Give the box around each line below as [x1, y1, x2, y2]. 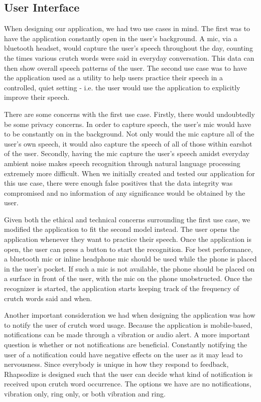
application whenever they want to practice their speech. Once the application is [4, 234, 251, 244]
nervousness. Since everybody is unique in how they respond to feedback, [4, 359, 229, 369]
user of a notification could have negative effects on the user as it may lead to [4, 349, 243, 359]
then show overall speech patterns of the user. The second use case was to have [4, 62, 247, 73]
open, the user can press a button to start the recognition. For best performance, [4, 243, 253, 254]
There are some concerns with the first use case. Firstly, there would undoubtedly [4, 108, 255, 119]
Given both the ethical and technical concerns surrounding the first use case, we [4, 214, 250, 224]
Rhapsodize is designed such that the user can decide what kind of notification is [4, 368, 253, 379]
